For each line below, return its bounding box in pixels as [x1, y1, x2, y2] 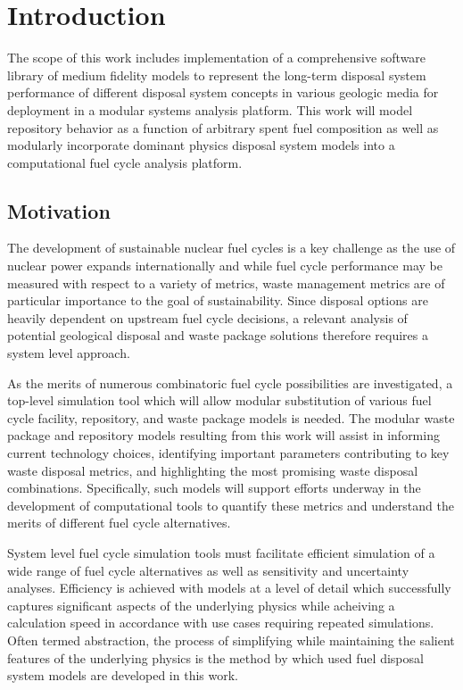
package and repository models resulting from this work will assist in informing [7, 426, 440, 445]
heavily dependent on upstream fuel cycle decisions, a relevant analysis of [7, 308, 408, 327]
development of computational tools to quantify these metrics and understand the [7, 495, 454, 514]
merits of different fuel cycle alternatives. [7, 513, 231, 532]
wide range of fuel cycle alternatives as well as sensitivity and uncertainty [7, 561, 409, 579]
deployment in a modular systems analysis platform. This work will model [7, 100, 413, 119]
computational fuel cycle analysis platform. [7, 153, 243, 171]
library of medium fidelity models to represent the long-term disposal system [7, 65, 426, 84]
